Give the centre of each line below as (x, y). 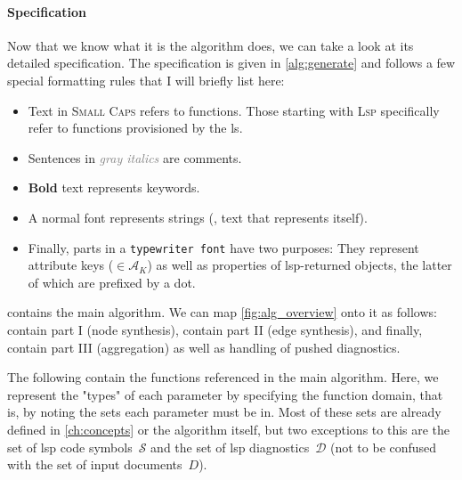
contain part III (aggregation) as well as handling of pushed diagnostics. (204, 347)
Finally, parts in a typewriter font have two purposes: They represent (223, 247)
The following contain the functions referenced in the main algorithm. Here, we (223, 377)
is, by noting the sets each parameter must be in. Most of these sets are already (224, 412)
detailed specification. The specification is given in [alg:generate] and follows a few (231, 63)
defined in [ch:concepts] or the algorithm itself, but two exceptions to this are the (229, 429)
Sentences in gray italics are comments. (135, 157)
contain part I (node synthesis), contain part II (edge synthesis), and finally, (215, 329)
